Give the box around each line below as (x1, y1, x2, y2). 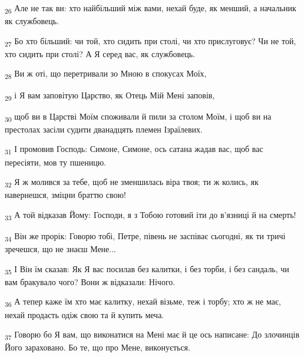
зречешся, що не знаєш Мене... (5, 243, 116, 255)
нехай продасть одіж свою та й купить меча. (5, 308, 164, 320)
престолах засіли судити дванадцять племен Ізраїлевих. (5, 123, 203, 135)
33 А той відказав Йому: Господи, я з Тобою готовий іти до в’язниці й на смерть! (5, 208, 296, 222)
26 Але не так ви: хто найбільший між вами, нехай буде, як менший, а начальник (5, 2, 296, 15)
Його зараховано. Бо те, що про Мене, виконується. (5, 341, 190, 353)
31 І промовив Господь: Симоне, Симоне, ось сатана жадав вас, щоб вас (5, 143, 263, 157)
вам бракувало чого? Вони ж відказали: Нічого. (5, 275, 176, 287)
